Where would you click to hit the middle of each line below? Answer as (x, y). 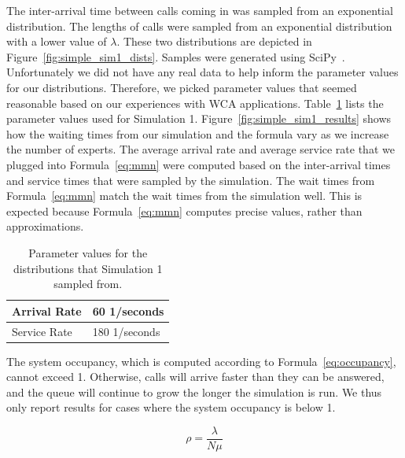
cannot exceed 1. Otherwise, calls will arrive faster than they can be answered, (195, 377)
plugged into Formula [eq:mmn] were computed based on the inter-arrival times (199, 164)
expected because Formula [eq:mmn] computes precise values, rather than (184, 211)
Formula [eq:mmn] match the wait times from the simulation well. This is (184, 196)
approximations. (45, 226)
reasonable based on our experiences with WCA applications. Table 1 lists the (195, 103)
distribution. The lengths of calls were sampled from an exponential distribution (199, 26)
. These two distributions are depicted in (214, 41)
